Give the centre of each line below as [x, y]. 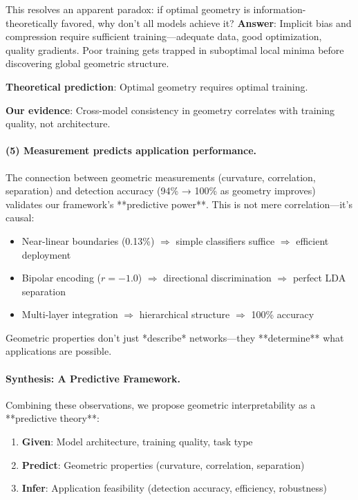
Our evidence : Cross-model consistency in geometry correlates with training [170, 110]
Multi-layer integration [70, 314]
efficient [312, 240]
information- [280, 9]
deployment [46, 254]
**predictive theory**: [53, 418]
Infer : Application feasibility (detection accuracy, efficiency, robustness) [174, 488]
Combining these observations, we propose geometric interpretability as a [161, 404]
